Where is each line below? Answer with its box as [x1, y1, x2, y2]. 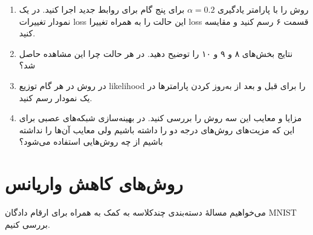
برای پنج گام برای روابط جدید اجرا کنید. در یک [19, 3, 185, 15]
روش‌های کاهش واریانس [5, 171, 183, 196]
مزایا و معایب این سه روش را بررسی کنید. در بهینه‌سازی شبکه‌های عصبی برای [19, 111, 302, 124]
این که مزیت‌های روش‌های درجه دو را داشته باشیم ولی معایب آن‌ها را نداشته [19, 123, 295, 136]
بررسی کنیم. [5, 217, 50, 230]
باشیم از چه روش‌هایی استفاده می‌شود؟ [19, 135, 163, 148]
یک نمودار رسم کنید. [19, 91, 92, 104]
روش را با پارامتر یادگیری [218, 3, 309, 15]
